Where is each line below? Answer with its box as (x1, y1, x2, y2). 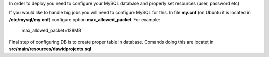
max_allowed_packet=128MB (21, 28, 82, 34)
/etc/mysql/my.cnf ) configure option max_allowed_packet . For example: (9, 16, 160, 22)
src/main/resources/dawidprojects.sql (9, 46, 92, 52)
